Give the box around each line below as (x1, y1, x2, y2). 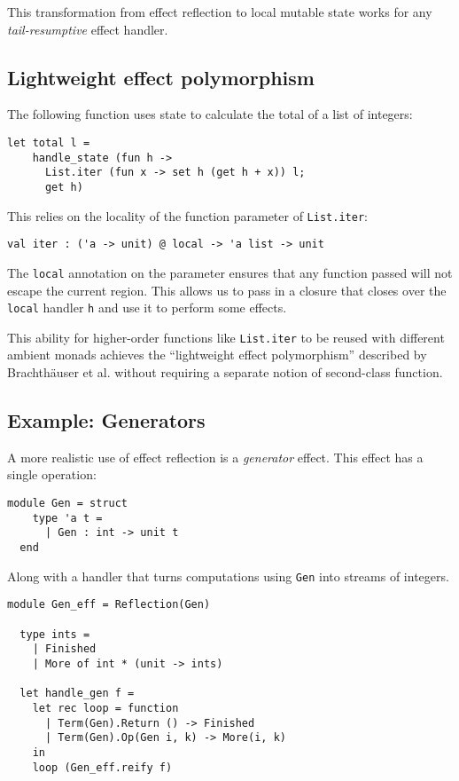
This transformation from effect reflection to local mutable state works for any (7, 3, 432, 20)
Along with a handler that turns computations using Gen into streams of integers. (7, 566, 449, 585)
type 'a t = (32, 511, 103, 525)
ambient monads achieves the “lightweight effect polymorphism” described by (7, 345, 427, 364)
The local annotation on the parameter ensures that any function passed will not (7, 263, 453, 281)
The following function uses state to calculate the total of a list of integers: (7, 105, 413, 123)
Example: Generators (7, 406, 206, 434)
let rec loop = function (32, 701, 179, 714)
